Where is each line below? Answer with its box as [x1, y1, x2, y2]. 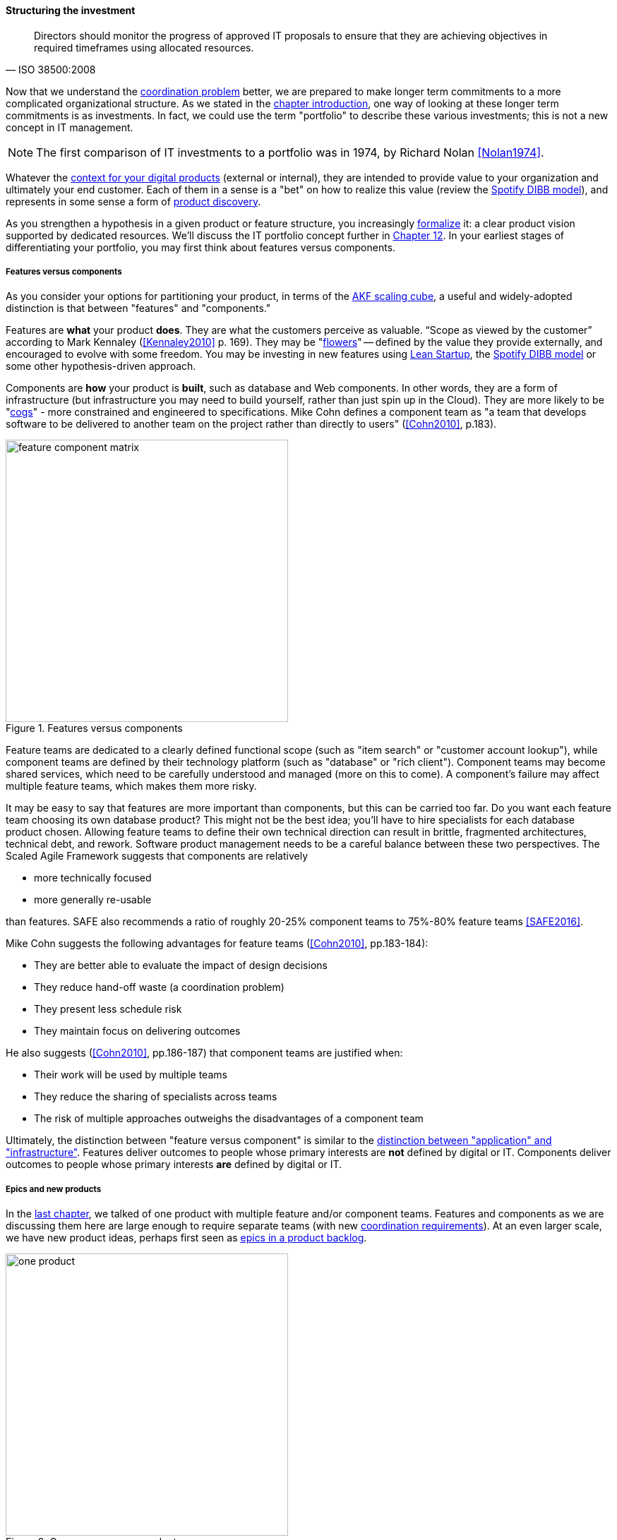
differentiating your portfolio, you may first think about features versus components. [6, 241, 396, 253]
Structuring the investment [6, 4, 136, 16]
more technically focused [34, 872, 152, 884]
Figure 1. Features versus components [6, 722, 183, 735]
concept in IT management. [6, 121, 133, 133]
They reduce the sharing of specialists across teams [34, 1090, 277, 1103]
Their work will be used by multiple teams [34, 1069, 227, 1081]
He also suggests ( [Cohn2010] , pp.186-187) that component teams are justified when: [6, 1047, 403, 1059]
